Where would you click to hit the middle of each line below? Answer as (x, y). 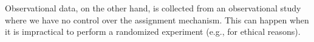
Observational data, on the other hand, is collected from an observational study (153, 8)
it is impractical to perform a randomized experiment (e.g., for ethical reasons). (153, 31)
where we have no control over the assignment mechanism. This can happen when (157, 19)
